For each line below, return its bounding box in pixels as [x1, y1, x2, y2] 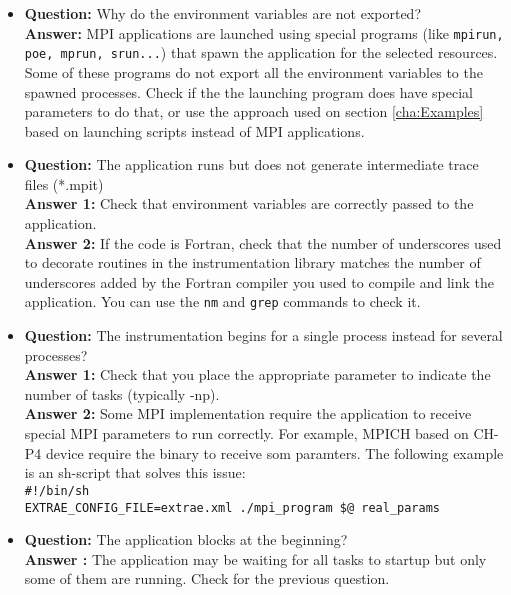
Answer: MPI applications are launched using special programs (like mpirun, [24, 22, 504, 43]
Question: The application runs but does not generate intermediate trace [24, 154, 479, 175]
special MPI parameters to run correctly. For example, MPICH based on [24, 423, 469, 444]
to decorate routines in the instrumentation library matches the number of [24, 252, 481, 273]
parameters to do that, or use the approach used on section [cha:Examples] [24, 101, 484, 122]
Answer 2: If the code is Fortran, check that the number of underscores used [24, 232, 502, 253]
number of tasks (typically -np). [24, 383, 220, 404]
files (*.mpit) [24, 173, 104, 194]
